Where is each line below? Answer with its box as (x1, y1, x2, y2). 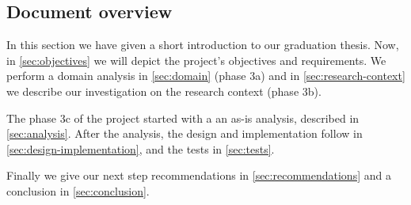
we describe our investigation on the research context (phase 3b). (6, 82, 322, 99)
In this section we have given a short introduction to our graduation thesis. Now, (6, 36, 399, 53)
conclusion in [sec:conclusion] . (6, 182, 150, 199)
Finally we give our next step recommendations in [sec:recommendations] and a (6, 167, 391, 184)
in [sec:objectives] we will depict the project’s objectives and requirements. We (6, 51, 386, 68)
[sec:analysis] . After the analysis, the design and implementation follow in (6, 125, 363, 142)
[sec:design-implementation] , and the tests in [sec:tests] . (6, 140, 275, 157)
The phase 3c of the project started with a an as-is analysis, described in (6, 109, 360, 126)
